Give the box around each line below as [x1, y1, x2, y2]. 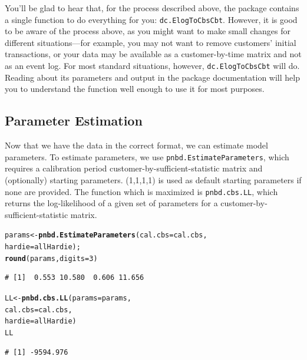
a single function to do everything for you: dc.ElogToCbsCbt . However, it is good [5, 13, 298, 25]
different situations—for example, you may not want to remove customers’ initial [5, 36, 296, 48]
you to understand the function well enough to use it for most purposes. [5, 82, 265, 95]
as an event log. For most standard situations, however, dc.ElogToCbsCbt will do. [5, 60, 300, 72]
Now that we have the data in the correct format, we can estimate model [5, 139, 268, 151]
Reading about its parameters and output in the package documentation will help [5, 71, 300, 83]
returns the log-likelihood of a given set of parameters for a [5, 197, 218, 209]
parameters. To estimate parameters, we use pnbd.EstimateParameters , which [5, 150, 289, 163]
